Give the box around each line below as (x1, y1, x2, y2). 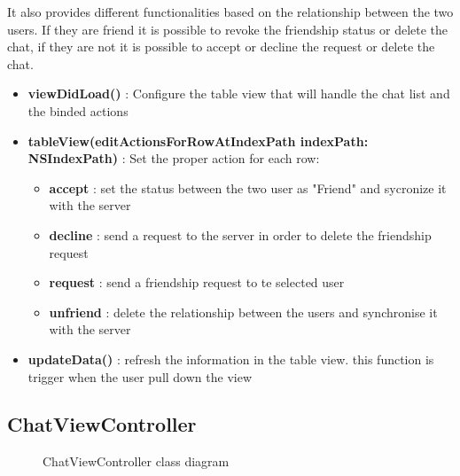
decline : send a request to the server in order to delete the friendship (49, 225, 432, 244)
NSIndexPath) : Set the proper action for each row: (27, 149, 320, 168)
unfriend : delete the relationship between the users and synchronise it (49, 302, 438, 321)
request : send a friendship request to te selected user (49, 273, 345, 292)
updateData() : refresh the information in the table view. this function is (27, 349, 434, 368)
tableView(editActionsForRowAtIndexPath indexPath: (27, 131, 369, 150)
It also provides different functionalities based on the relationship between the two (7, 3, 454, 20)
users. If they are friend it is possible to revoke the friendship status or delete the (7, 20, 448, 38)
